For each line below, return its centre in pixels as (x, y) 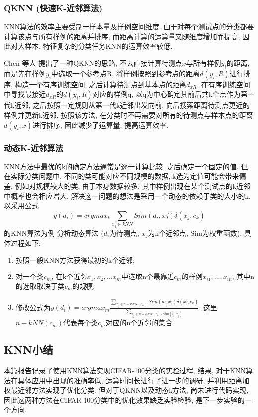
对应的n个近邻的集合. (140, 323)
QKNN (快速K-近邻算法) (53, 8)
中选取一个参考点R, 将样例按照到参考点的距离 (126, 73)
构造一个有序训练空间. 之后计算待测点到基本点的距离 (101, 84)
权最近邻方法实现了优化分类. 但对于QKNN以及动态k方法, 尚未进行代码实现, (126, 390)
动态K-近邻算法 (34, 148)
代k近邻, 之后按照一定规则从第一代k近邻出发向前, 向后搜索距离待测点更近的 (127, 105)
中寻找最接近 (25, 94)
